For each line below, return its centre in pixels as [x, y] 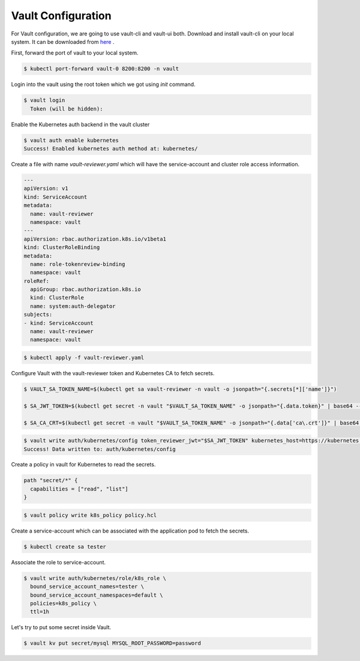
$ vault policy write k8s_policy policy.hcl [90, 515]
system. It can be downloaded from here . [63, 41]
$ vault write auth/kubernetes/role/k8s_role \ [95, 578]
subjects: [38, 315]
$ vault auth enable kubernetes [71, 140]
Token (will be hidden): [67, 109]
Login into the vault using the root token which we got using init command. [103, 85]
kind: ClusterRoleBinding [62, 247]
